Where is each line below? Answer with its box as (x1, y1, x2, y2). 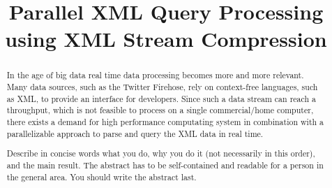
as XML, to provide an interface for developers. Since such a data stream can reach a (6, 92, 316, 104)
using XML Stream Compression (5, 24, 327, 53)
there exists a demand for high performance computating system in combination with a (6, 115, 324, 127)
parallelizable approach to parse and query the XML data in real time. (6, 127, 264, 139)
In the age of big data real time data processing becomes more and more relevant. (6, 69, 304, 81)
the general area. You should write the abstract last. (6, 171, 197, 182)
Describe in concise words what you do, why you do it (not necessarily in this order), (6, 147, 315, 159)
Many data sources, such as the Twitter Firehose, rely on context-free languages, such (6, 81, 318, 93)
